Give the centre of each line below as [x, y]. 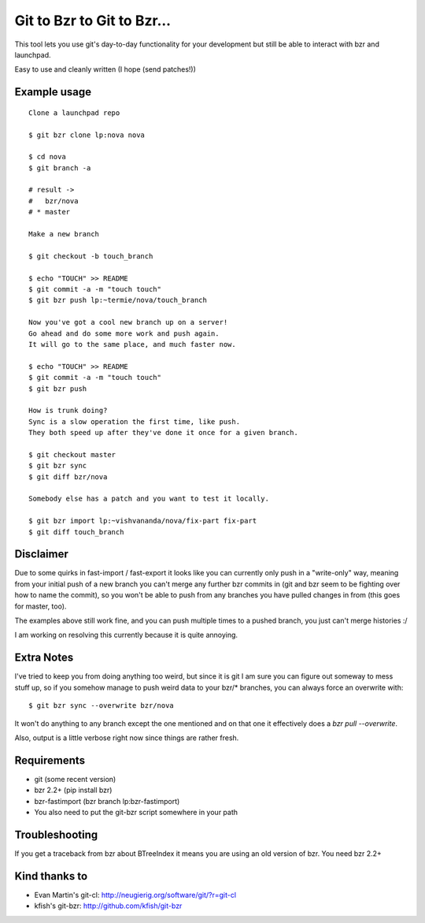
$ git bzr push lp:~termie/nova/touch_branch [118, 300]
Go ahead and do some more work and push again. [124, 333]
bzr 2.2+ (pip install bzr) [73, 790]
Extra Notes [44, 658]
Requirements [50, 760]
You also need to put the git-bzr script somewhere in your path [136, 812]
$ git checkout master [72, 454]
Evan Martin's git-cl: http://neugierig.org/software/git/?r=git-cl [135, 895]
